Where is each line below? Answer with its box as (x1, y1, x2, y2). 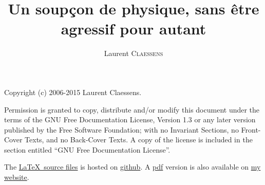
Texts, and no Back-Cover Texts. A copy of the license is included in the (25, 134, 253, 145)
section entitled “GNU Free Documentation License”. (4, 144, 171, 155)
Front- (241, 124, 261, 135)
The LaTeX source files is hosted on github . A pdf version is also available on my (4, 161, 261, 172)
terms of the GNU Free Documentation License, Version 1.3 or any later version (4, 114, 256, 125)
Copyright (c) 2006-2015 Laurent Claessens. (4, 86, 142, 97)
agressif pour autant (61, 18, 206, 39)
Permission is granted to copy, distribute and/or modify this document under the (4, 104, 260, 115)
